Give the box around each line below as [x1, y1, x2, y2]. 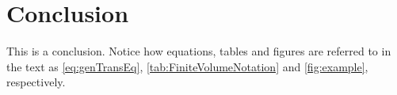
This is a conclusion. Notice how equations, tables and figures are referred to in [6, 43, 391, 59]
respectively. [6, 74, 66, 90]
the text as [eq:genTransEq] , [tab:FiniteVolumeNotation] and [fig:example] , [6, 58, 368, 74]
